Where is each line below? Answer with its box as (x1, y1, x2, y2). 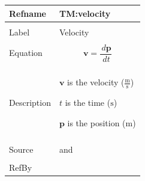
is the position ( (67, 116, 126, 129)
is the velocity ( (67, 76, 125, 88)
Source (9, 143, 34, 155)
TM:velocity (59, 7, 111, 19)
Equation (9, 46, 43, 59)
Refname (9, 7, 46, 19)
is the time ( (65, 96, 111, 109)
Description (9, 96, 51, 108)
